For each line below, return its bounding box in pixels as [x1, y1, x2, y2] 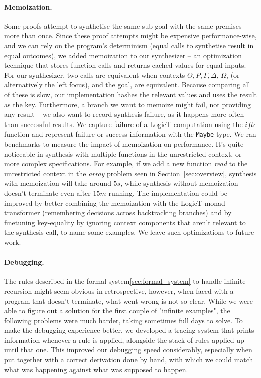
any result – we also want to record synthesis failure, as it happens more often [4, 109, 244, 119]
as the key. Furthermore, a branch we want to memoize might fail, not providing [4, 99, 251, 109]
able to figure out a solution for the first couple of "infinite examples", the [4, 305, 230, 316]
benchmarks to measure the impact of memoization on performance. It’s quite [4, 138, 244, 149]
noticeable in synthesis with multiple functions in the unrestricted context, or [4, 148, 242, 159]
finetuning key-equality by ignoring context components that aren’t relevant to [4, 217, 246, 227]
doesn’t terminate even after [4, 187, 91, 198]
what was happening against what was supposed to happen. [4, 364, 188, 374]
